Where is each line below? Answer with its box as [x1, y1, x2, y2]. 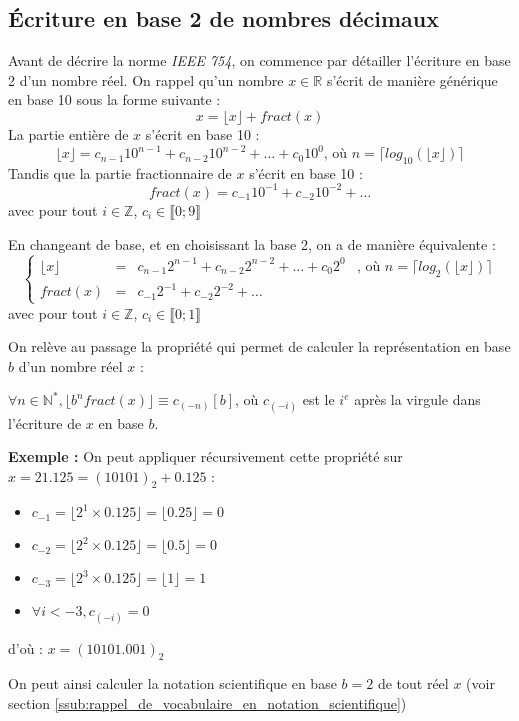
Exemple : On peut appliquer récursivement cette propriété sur [8, 446, 403, 467]
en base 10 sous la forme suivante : [8, 89, 221, 110]
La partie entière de [8, 123, 129, 144]
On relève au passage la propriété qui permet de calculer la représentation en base [8, 336, 511, 357]
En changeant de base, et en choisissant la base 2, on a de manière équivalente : [8, 233, 496, 254]
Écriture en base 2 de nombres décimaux [8, 3, 440, 34]
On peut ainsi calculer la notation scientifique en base [8, 673, 337, 694]
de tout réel [377, 673, 449, 694]
